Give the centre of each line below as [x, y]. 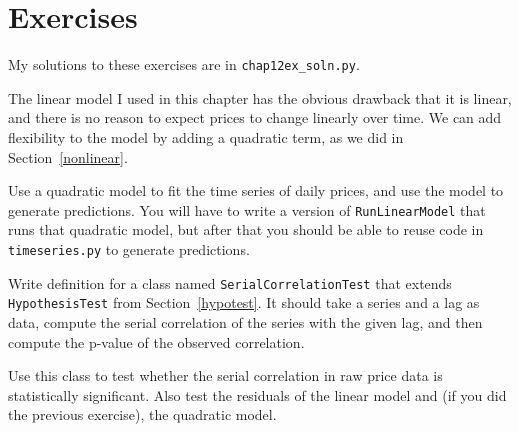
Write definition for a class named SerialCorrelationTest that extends [230, 282]
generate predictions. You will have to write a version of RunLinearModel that [247, 209]
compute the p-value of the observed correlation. [156, 341]
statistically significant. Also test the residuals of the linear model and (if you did [257, 394]
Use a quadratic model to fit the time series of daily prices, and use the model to [256, 190]
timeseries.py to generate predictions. [129, 249]
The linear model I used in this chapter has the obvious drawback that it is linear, [260, 97]
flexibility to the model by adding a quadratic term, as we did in [206, 136]
